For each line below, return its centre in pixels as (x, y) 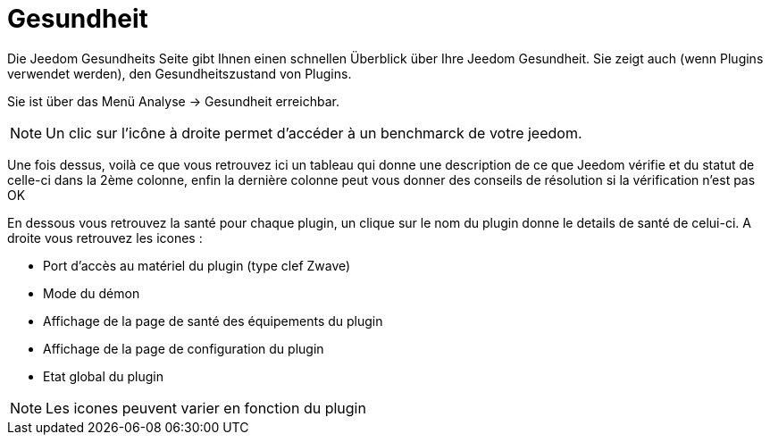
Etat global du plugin (103, 376)
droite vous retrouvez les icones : (105, 238)
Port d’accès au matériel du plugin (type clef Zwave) (197, 265)
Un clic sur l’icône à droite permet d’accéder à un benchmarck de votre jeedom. (314, 133)
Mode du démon (92, 293)
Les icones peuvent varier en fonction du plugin (206, 408)
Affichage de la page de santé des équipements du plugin (213, 321)
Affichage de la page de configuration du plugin (184, 348)
